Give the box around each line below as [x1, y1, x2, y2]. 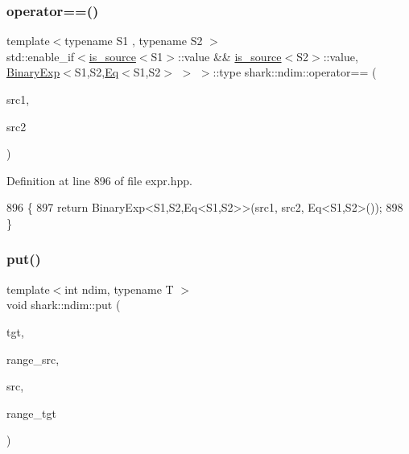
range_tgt [6, 404, 56, 421]
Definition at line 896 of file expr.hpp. [6, 171, 192, 188]
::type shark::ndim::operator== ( [213, 64, 377, 80]
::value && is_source [178, 47, 282, 64]
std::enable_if [6, 47, 75, 64]
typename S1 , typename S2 [64, 32, 203, 49]
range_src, [6, 350, 60, 367]
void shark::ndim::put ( [6, 296, 121, 313]
